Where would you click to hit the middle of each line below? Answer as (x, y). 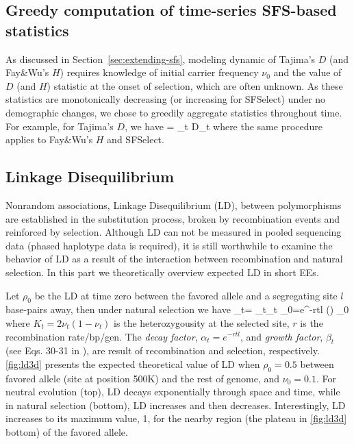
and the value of (307, 72)
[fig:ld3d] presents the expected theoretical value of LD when (133, 363)
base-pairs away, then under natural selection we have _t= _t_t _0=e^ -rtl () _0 (177, 309)
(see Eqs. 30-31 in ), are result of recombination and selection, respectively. (163, 350)
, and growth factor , (282, 336)
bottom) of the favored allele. (67, 432)
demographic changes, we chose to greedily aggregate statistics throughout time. (174, 112)
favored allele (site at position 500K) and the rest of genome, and (143, 378)
